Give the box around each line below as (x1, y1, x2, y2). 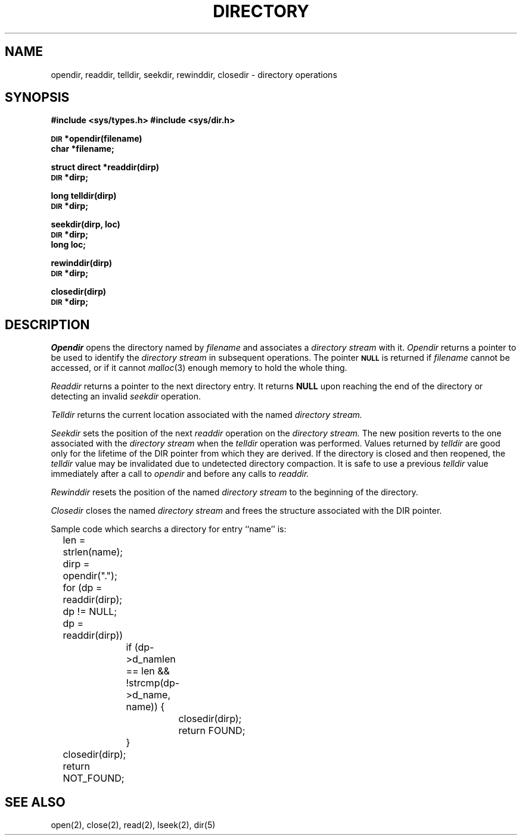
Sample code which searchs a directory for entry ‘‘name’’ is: (51, 524, 287, 535)
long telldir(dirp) (51, 191, 117, 201)
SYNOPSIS (5, 90, 70, 105)
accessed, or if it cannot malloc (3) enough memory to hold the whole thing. (51, 363, 347, 373)
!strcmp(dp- (126, 677, 180, 689)
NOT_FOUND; (63, 772, 125, 785)
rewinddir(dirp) (51, 258, 113, 268)
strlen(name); (63, 546, 123, 558)
